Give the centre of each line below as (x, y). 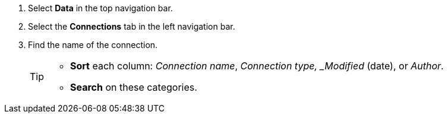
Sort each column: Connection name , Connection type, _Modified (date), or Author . (257, 66)
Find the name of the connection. (93, 45)
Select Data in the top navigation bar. (100, 8)
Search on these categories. (134, 87)
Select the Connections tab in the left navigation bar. (132, 26)
